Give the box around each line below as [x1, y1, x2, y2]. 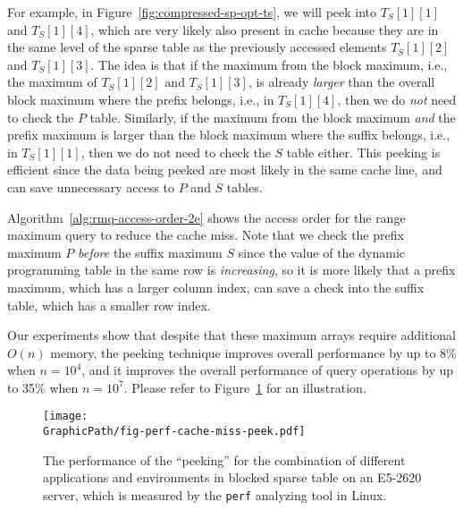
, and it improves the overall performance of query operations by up [81, 361, 454, 379]
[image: [43, 410, 88, 423]
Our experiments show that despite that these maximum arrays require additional [7, 326, 456, 344]
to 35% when [7, 378, 79, 396]
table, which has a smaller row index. [7, 295, 211, 314]
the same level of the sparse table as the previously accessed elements [7, 38, 387, 56]
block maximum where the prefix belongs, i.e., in [7, 89, 274, 108]
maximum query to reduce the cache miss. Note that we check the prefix [7, 225, 404, 244]
